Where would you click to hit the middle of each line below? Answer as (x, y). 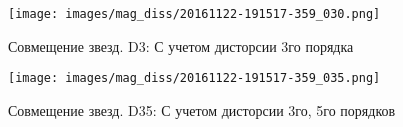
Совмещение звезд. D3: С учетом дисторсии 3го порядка (181, 45)
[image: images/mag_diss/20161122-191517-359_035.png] (194, 78)
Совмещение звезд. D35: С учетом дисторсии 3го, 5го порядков (202, 109)
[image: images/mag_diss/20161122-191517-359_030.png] (194, 14)
